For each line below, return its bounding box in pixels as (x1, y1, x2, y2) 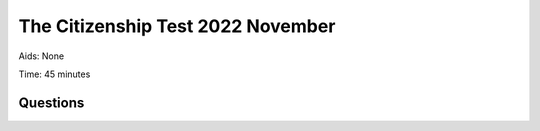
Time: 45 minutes (18, 68, 91, 80)
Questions (18, 94, 85, 111)
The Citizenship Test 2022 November (18, 15, 336, 37)
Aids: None (18, 50, 65, 62)
